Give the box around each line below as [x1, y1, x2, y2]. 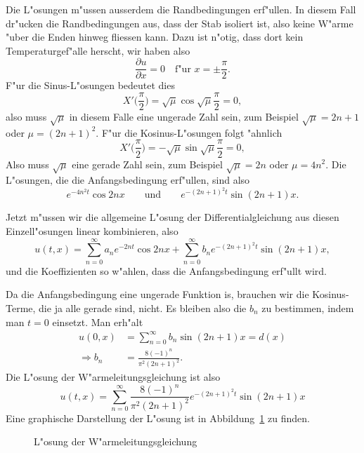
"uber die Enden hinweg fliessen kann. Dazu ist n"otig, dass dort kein [6, 29, 304, 44]
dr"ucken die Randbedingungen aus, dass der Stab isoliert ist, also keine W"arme [6, 15, 353, 30]
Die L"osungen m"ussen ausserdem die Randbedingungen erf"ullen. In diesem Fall [6, 2, 356, 16]
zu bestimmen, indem [261, 300, 354, 315]
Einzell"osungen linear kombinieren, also [6, 224, 178, 238]
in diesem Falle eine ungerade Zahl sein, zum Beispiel [69, 109, 299, 124]
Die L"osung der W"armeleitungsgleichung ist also [6, 370, 221, 384]
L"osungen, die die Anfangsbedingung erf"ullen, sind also [6, 173, 250, 187]
